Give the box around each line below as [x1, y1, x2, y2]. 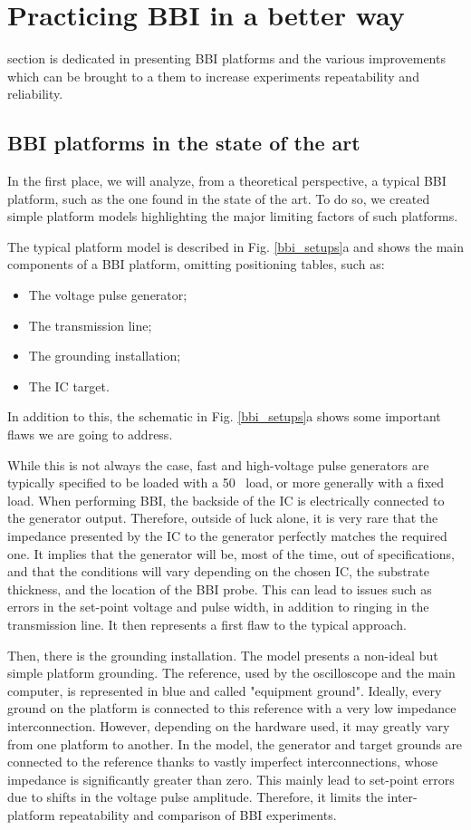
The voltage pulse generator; [28, 285, 187, 304]
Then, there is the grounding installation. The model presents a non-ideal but [7, 645, 438, 664]
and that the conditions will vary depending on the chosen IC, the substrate [7, 562, 429, 581]
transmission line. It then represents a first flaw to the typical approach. [7, 614, 407, 633]
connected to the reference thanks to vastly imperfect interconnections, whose [7, 752, 438, 771]
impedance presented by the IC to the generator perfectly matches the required [7, 526, 447, 545]
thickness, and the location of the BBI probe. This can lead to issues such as [7, 579, 432, 598]
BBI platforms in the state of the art [7, 129, 360, 157]
